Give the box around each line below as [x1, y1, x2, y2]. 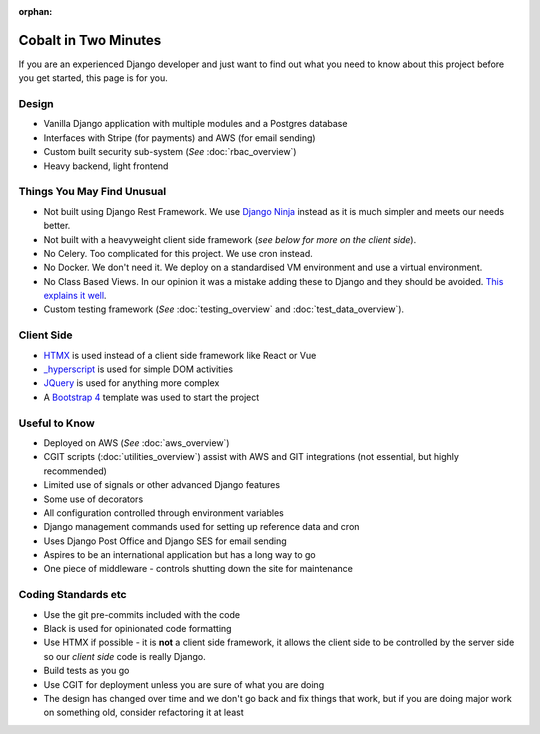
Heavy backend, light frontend [43, 160, 169, 172]
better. [43, 220, 71, 232]
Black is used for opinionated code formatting [43, 622, 232, 634]
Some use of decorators [43, 493, 144, 505]
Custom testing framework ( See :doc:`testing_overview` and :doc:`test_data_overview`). [43, 303, 405, 315]
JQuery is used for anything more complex [43, 377, 220, 389]
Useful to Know [18, 416, 95, 430]
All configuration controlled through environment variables [43, 506, 284, 519]
